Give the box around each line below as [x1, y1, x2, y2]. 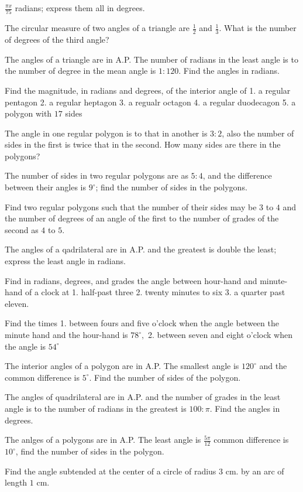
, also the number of [222, 127, 294, 139]
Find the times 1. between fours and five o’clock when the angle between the [5, 317, 279, 329]
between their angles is [5, 181, 87, 193]
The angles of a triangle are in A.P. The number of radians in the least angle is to [5, 53, 298, 65]
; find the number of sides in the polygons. [95, 181, 247, 193]
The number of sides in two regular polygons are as [5, 169, 188, 182]
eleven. [5, 297, 29, 309]
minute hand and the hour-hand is [5, 329, 128, 341]
